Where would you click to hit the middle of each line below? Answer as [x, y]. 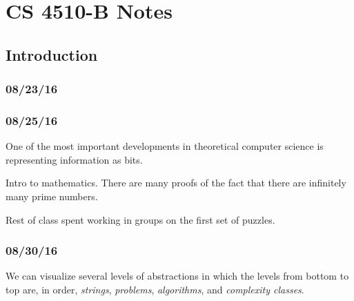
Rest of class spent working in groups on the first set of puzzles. [140, 219]
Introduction [52, 54]
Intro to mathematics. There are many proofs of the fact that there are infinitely [176, 183]
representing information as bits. [74, 159]
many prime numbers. [52, 196]
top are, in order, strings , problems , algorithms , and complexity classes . [155, 289]
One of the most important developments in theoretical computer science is [165, 146]
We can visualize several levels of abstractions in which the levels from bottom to [177, 276]
